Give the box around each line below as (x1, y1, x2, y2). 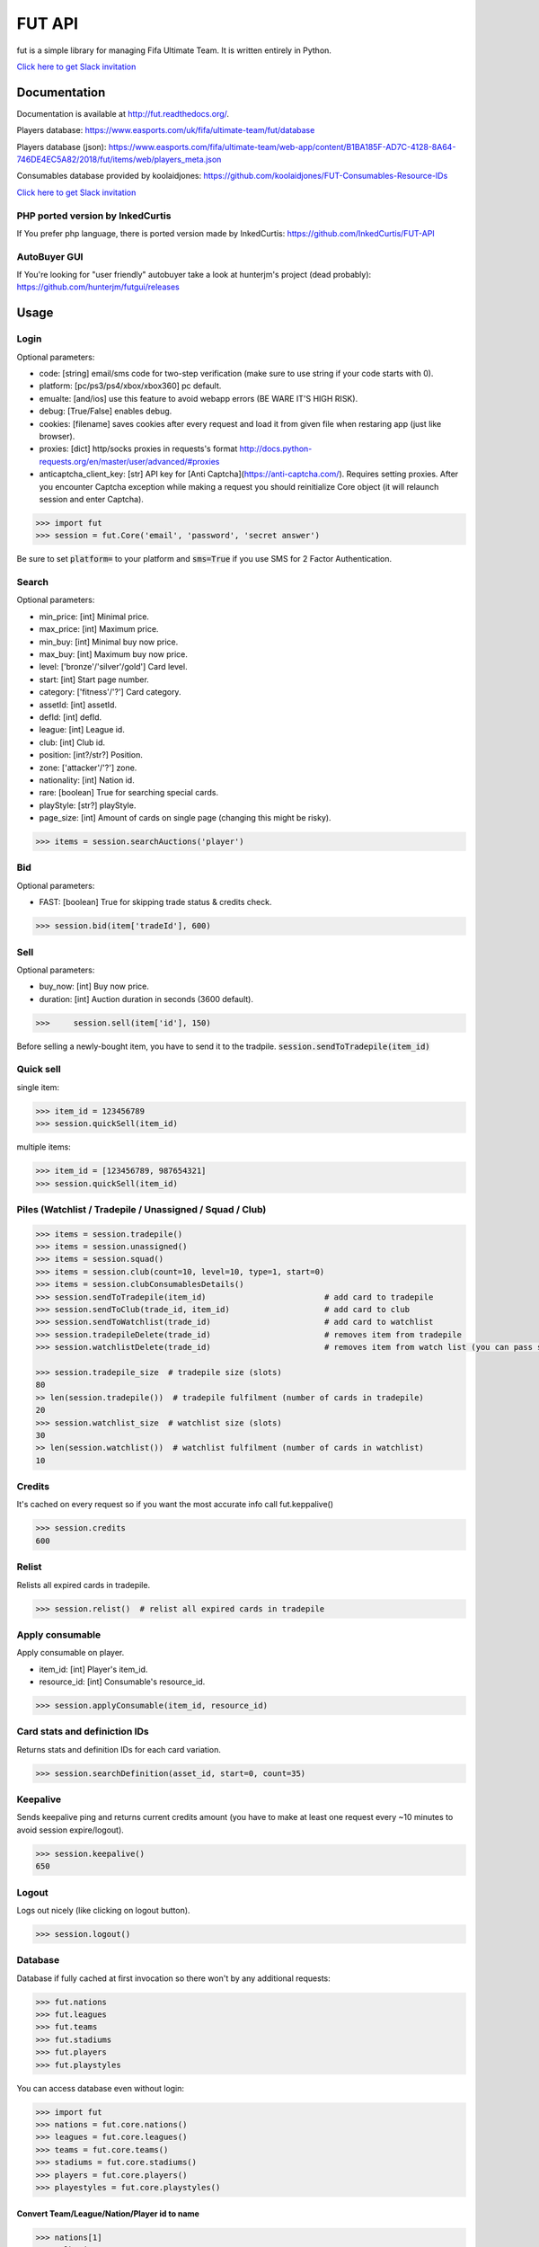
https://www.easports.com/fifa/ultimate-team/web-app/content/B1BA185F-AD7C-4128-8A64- (108, 141, 456, 152)
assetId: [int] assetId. (39, 699, 117, 710)
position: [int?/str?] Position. (39, 750, 144, 760)
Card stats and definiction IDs (16, 1726, 150, 1738)
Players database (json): (16, 141, 107, 152)
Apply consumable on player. (16, 1648, 125, 1658)
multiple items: (16, 1141, 71, 1152)
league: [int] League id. (39, 724, 125, 735)
